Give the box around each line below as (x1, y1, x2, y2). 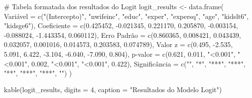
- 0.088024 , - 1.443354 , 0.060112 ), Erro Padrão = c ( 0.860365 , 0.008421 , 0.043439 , (4, 30, 241, 40)
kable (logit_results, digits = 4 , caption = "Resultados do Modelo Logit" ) (4, 84, 222, 94)
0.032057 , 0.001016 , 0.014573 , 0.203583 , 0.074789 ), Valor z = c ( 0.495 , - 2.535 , (4, 39, 233, 49)
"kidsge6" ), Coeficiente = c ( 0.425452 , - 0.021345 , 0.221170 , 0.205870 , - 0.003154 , (4, 20, 238, 31)
